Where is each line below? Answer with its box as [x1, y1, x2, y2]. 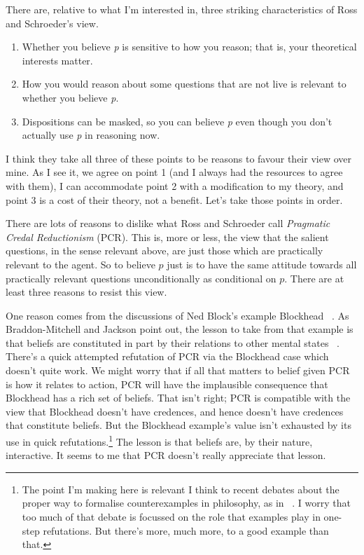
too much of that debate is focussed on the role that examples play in [22, 509, 321, 524]
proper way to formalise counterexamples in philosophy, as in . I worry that [22, 495, 351, 510]
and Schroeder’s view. [6, 15, 99, 30]
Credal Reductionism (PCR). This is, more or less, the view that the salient [6, 229, 329, 244]
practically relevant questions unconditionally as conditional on [6, 270, 276, 285]
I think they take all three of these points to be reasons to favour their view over [6, 151, 351, 165]
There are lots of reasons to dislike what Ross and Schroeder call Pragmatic [6, 216, 330, 231]
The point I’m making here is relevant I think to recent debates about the [22, 481, 339, 496]
